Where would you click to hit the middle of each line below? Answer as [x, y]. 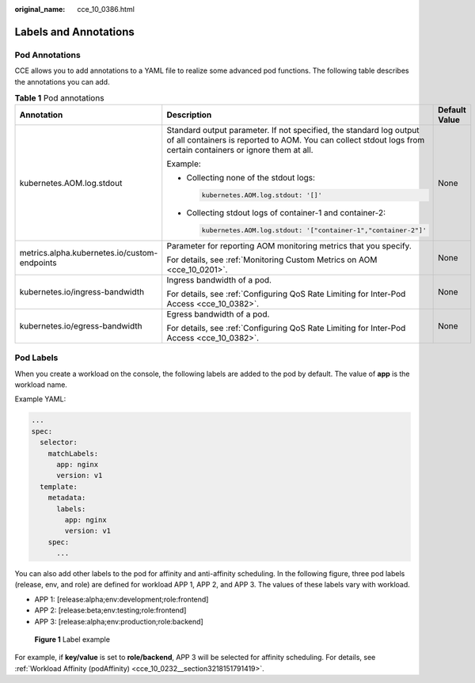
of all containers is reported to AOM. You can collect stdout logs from [296, 140]
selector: [59, 442]
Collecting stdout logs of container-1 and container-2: [286, 213]
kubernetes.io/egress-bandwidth [81, 326]
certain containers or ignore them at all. [240, 150]
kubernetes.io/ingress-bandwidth [82, 291]
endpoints [38, 263]
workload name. [41, 385]
